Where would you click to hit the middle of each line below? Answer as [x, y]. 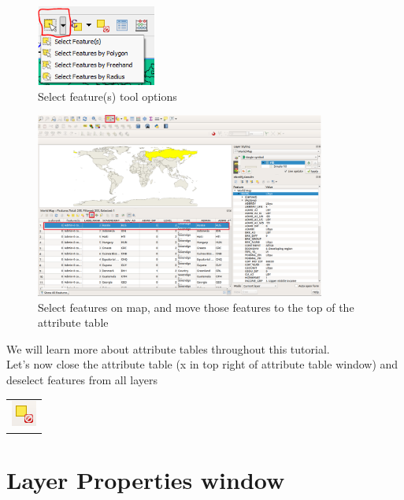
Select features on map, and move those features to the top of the [196, 307]
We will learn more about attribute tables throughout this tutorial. [168, 348]
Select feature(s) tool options [107, 96]
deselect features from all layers [82, 380]
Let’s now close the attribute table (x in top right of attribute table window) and [202, 364]
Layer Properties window [146, 479]
